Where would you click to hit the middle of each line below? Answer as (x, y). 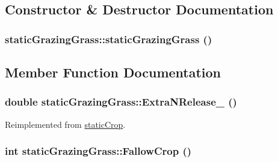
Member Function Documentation (113, 72)
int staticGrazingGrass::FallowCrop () (98, 151)
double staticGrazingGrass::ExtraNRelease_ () (121, 102)
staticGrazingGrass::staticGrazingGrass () (109, 39)
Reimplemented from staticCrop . (65, 124)
